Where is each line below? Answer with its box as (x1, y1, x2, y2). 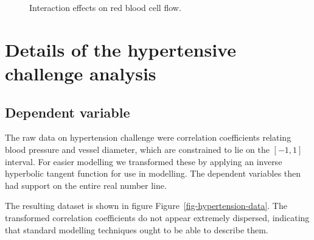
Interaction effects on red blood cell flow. (29, 1, 181, 13)
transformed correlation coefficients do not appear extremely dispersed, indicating (5, 211, 310, 224)
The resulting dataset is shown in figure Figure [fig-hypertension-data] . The (5, 199, 287, 212)
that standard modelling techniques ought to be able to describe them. (5, 223, 268, 236)
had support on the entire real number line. (5, 178, 167, 191)
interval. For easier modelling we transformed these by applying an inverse (5, 155, 282, 168)
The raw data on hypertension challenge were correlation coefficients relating (5, 131, 291, 144)
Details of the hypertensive (5, 37, 236, 62)
